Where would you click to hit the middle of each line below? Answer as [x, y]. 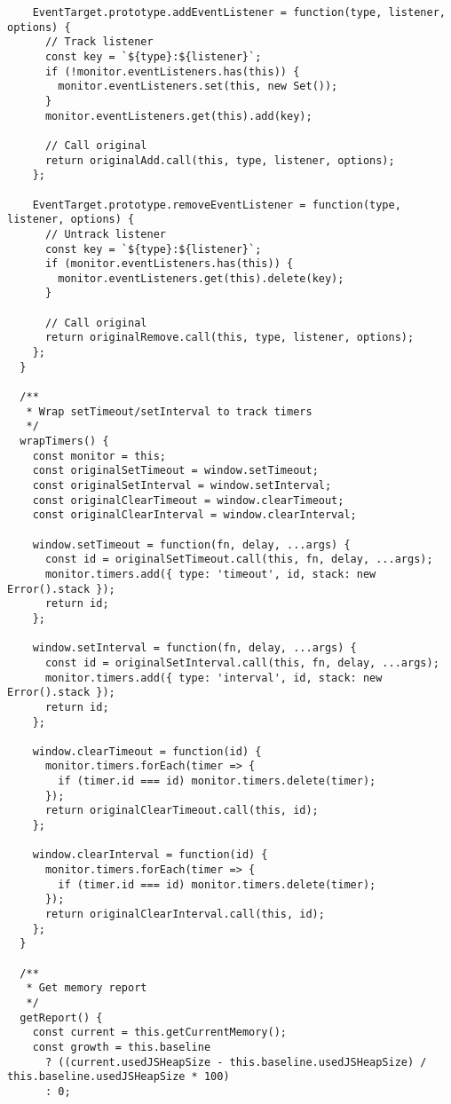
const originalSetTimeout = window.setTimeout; [175, 471]
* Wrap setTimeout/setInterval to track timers [169, 411]
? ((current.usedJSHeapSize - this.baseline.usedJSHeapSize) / [236, 1062]
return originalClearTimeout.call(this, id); [182, 811]
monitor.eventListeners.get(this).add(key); [178, 116]
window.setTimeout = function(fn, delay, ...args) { [191, 544]
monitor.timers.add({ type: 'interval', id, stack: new [214, 678]
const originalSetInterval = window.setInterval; [182, 485]
